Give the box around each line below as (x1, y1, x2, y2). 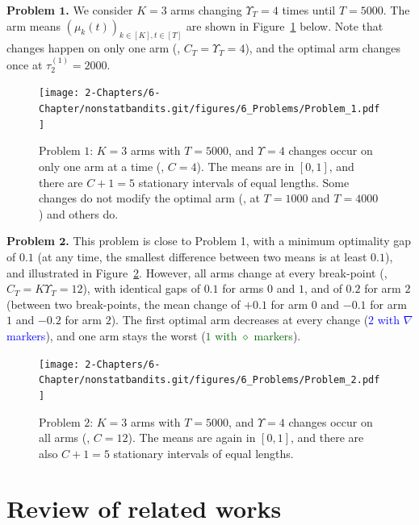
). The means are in (196, 158, 295, 175)
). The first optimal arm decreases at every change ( (111, 311, 369, 328)
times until (282, 2, 336, 18)
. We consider (65, 2, 133, 18)
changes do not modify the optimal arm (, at (39, 190, 260, 206)
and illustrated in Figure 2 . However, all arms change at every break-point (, (6, 264, 388, 281)
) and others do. (39, 205, 119, 222)
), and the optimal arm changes (245, 40, 400, 56)
